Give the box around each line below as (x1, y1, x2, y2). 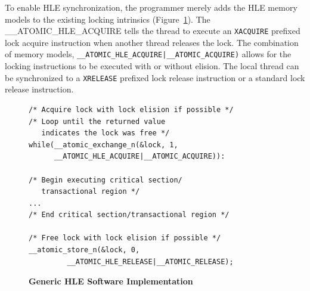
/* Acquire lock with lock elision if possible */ (29, 105, 234, 114)
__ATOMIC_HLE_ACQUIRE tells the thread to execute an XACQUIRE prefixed (5, 24, 300, 37)
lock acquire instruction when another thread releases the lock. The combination (5, 36, 299, 48)
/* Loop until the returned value (29, 117, 166, 126)
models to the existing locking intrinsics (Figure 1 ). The (5, 13, 210, 25)
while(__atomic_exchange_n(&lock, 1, (29, 140, 178, 149)
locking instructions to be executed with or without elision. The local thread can (5, 60, 299, 72)
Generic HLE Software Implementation (29, 275, 193, 287)
